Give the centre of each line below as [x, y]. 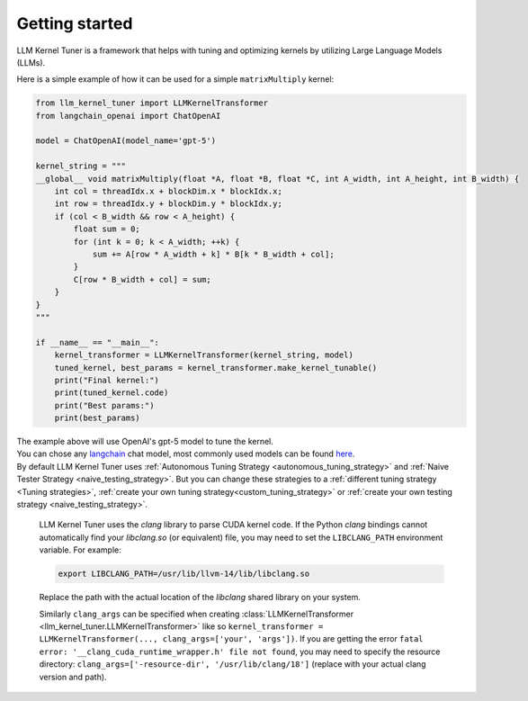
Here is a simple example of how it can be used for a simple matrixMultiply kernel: [175, 79]
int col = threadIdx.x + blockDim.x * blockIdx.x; [168, 192]
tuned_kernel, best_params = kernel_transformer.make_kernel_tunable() [216, 368]
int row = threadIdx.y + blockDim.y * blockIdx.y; [168, 204]
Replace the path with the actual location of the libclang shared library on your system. [200, 598]
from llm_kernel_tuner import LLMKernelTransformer [152, 103]
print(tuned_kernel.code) [112, 393]
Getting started [75, 23]
